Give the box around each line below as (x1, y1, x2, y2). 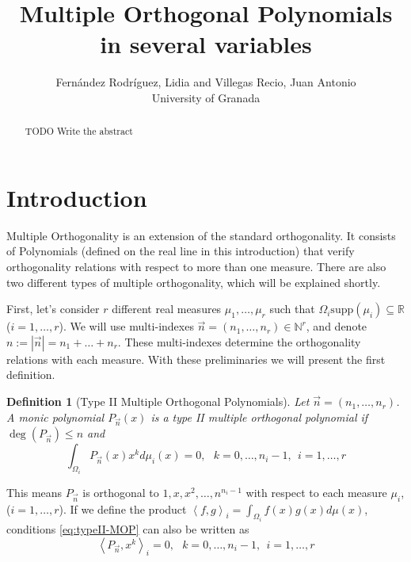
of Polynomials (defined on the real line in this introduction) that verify (6, 243, 355, 259)
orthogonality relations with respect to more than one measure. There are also (6, 258, 386, 275)
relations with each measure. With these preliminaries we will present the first (6, 350, 386, 367)
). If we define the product (59, 500, 187, 517)
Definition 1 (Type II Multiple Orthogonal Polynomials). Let (6, 393, 310, 410)
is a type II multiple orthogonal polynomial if (150, 408, 368, 425)
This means (6, 484, 63, 500)
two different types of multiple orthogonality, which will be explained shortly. (6, 273, 381, 290)
